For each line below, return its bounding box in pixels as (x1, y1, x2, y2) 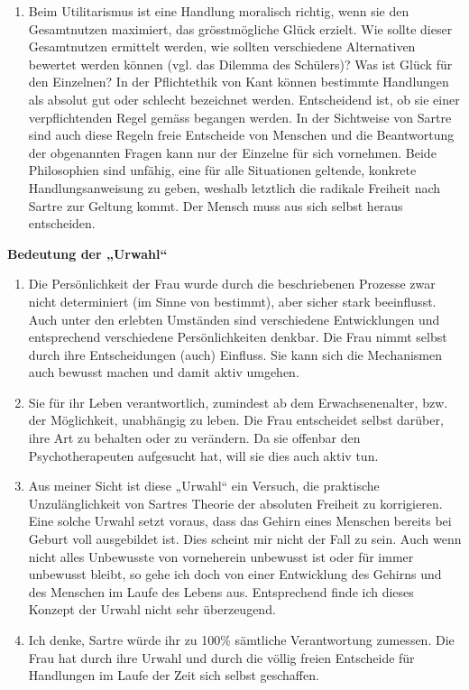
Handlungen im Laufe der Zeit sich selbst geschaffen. (28, 666, 319, 685)
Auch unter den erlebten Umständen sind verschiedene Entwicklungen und (28, 309, 440, 328)
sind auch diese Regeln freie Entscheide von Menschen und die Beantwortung (28, 125, 455, 144)
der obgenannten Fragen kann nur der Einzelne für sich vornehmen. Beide (28, 143, 437, 161)
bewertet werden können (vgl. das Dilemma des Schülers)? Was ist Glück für (28, 54, 453, 73)
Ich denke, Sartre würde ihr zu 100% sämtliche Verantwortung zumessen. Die (28, 630, 455, 649)
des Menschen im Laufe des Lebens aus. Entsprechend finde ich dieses (28, 582, 414, 601)
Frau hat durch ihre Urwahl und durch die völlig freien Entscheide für (28, 648, 415, 667)
